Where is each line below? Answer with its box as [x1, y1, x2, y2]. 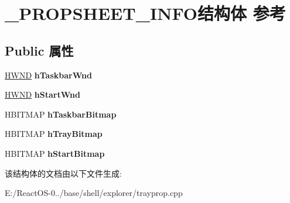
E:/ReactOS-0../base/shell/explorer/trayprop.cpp [5, 187, 183, 199]
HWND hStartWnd [5, 88, 80, 101]
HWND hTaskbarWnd [5, 68, 92, 81]
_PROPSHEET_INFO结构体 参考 [5, 1, 286, 25]
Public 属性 [5, 41, 74, 59]
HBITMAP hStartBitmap [5, 147, 105, 159]
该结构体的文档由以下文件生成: [5, 167, 122, 179]
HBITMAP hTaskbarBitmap [5, 108, 117, 120]
